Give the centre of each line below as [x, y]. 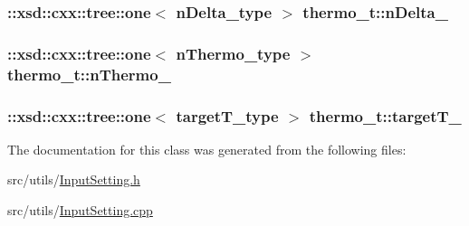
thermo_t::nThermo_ [89, 74]
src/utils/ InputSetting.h [74, 179]
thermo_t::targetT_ [385, 115]
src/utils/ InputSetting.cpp [80, 210]
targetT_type [227, 115]
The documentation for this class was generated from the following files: [207, 149]
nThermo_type [233, 53]
